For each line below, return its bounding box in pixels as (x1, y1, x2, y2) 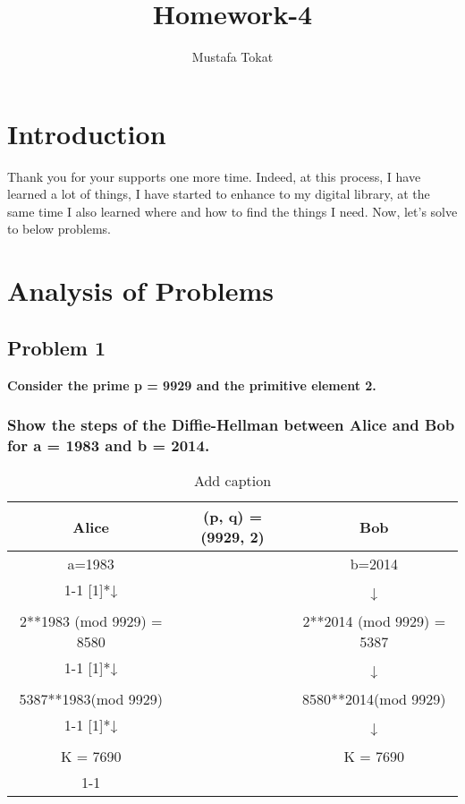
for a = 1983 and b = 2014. (7, 434, 210, 457)
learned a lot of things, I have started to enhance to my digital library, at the (7, 184, 430, 203)
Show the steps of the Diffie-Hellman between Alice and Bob (7, 414, 455, 436)
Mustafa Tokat (191, 47, 274, 66)
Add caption (193, 470, 272, 492)
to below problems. (7, 219, 112, 238)
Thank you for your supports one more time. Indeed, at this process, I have (7, 167, 421, 185)
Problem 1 (7, 333, 106, 361)
